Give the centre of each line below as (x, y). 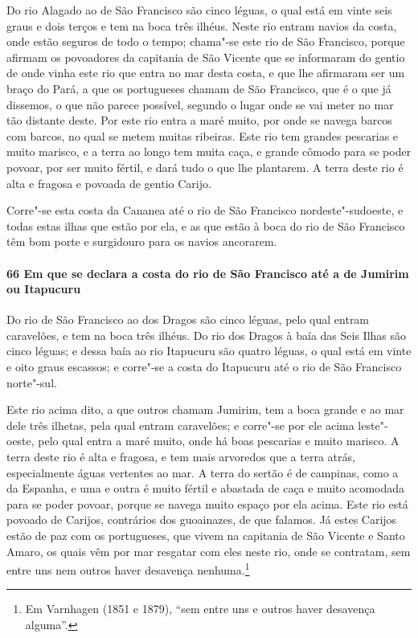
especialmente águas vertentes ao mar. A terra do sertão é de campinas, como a (203, 472)
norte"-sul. (32, 382)
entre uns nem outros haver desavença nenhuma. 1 (128, 568)
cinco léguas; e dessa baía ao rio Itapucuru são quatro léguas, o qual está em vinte (209, 351)
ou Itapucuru (44, 289)
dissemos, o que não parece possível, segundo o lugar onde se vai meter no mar (200, 104)
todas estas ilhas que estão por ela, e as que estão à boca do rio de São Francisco (206, 225)
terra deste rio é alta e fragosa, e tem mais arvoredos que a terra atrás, (181, 457)
